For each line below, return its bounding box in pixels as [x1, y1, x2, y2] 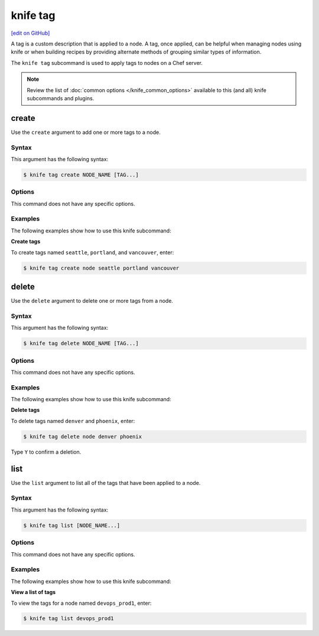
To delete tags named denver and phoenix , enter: [11, 417, 135, 424]
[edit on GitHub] [11, 29, 50, 37]
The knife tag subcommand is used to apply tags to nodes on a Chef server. [11, 59, 203, 66]
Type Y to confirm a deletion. [11, 448, 82, 455]
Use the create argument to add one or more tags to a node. [11, 129, 161, 136]
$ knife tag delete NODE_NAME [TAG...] [23, 340, 139, 347]
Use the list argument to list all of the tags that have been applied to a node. [11, 479, 201, 486]
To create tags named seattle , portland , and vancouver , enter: [11, 248, 174, 256]
